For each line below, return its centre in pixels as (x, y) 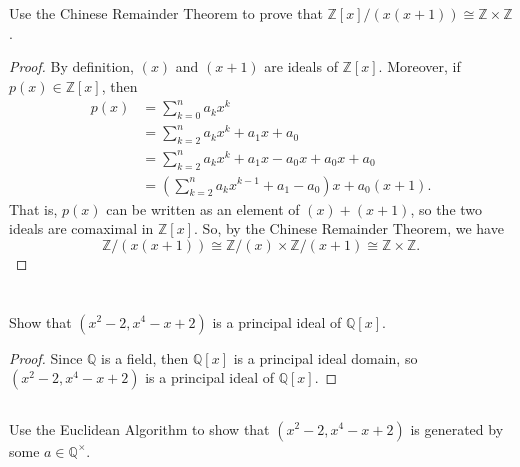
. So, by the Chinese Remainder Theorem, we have (349, 228)
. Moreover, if (419, 66)
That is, (33, 208)
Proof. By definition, (71, 66)
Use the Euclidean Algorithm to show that (139, 428)
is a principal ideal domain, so (325, 357)
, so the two (446, 208)
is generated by (457, 428)
